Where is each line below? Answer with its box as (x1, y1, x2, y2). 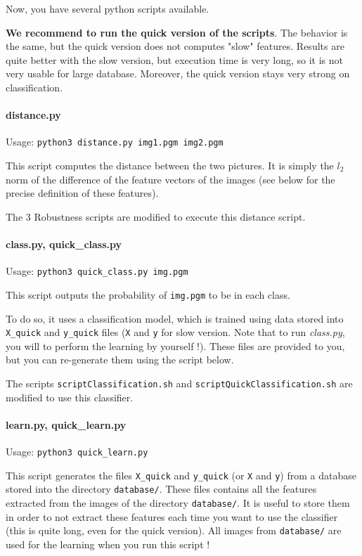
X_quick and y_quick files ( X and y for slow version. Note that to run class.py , (6, 325, 345, 340)
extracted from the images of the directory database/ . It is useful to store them (6, 495, 350, 510)
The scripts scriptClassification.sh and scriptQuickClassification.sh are (6, 375, 353, 390)
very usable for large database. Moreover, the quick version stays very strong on (6, 66, 350, 81)
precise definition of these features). (6, 186, 159, 200)
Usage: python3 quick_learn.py (6, 444, 148, 458)
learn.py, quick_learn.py (6, 417, 127, 432)
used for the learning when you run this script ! (6, 536, 210, 551)
